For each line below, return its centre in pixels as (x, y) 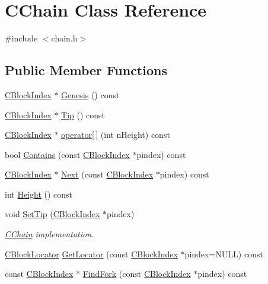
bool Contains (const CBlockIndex (67, 154)
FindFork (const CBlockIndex (137, 274)
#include (21, 38)
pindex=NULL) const (224, 254)
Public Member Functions (86, 70)
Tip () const (83, 114)
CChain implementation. (50, 234)
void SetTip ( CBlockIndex (52, 214)
